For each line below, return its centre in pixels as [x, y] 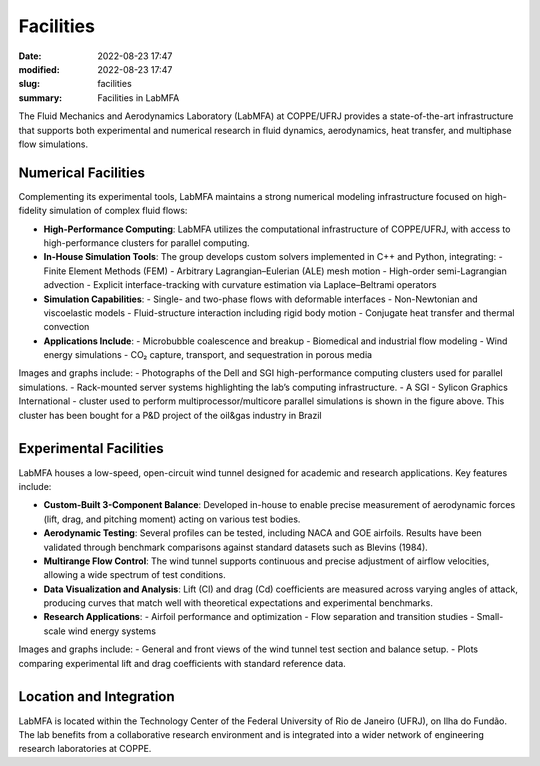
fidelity [32, 211]
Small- [490, 617]
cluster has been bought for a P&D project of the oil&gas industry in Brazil [170, 415]
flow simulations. [53, 144]
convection [66, 327]
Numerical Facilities [81, 172]
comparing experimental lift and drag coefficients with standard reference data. [182, 663]
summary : [40, 97]
